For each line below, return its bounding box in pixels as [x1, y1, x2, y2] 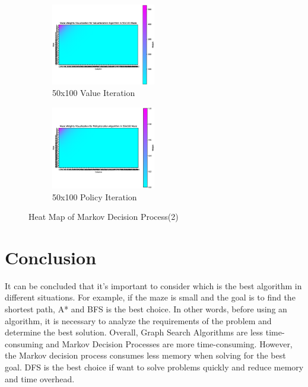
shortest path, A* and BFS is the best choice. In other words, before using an [5, 303, 287, 315]
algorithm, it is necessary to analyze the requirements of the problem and [5, 314, 272, 327]
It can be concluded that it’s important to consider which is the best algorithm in [5, 279, 302, 292]
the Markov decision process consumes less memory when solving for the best [5, 349, 286, 362]
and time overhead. [5, 372, 75, 385]
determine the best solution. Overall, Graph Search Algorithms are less [5, 326, 263, 338]
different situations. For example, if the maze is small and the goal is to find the [5, 291, 296, 303]
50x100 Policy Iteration [52, 190, 137, 203]
